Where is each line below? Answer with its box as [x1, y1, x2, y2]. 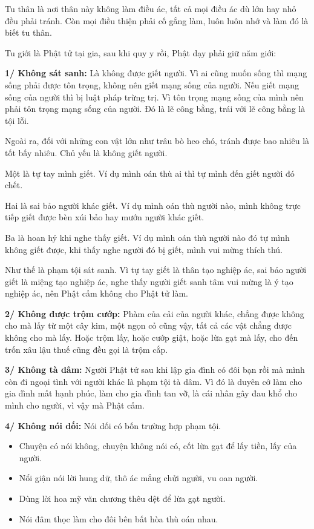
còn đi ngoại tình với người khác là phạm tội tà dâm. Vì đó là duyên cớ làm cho [5, 375, 303, 387]
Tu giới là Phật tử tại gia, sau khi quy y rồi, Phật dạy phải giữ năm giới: [5, 46, 276, 59]
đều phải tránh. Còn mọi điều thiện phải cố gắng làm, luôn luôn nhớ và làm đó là [5, 14, 309, 27]
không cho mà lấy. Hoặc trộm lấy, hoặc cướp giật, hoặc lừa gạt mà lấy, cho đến [5, 331, 298, 344]
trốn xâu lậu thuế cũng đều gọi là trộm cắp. [5, 343, 168, 355]
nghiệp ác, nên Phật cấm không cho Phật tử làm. [5, 287, 188, 300]
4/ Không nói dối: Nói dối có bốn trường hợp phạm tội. [5, 419, 221, 432]
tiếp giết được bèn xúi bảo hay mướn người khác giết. [5, 211, 204, 223]
